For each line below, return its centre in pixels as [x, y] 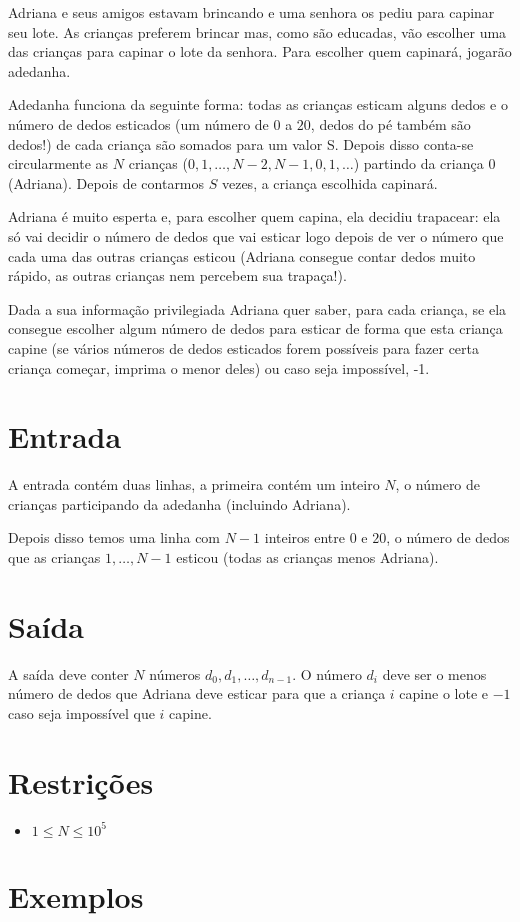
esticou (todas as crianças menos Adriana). [307, 557]
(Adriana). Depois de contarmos [106, 182]
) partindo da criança [418, 163]
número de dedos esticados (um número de [138, 123]
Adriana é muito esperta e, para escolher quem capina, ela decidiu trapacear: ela [254, 216]
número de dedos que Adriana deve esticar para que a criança [197, 693]
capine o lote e [443, 693]
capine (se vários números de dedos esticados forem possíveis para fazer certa [244, 347]
